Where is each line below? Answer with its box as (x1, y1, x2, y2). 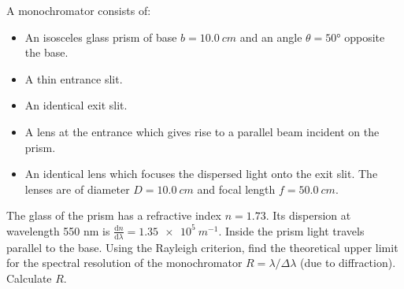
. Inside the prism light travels (218, 222, 365, 239)
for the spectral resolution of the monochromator (6, 254, 243, 271)
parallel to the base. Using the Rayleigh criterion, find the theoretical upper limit (6, 239, 398, 255)
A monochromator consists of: (6, 2, 151, 18)
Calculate (6, 269, 52, 286)
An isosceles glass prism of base (24, 28, 177, 45)
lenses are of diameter (24, 180, 130, 197)
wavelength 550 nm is (6, 222, 110, 239)
